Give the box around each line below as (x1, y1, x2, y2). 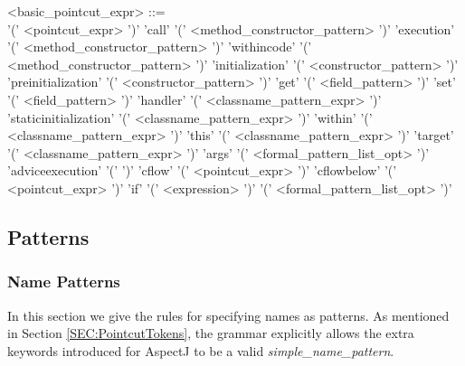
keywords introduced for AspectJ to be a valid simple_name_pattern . (7, 341, 394, 360)
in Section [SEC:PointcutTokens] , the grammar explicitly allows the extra (7, 324, 414, 343)
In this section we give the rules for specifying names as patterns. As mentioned (7, 305, 450, 324)
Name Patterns (7, 270, 120, 293)
